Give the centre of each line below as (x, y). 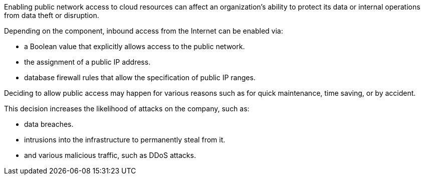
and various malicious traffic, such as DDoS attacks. (110, 155)
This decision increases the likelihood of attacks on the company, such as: (127, 109)
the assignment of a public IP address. (87, 62)
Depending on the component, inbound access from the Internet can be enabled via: (144, 31)
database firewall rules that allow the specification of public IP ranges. (140, 77)
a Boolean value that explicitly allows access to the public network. (135, 46)
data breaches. (49, 124)
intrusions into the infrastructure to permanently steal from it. (125, 140)
